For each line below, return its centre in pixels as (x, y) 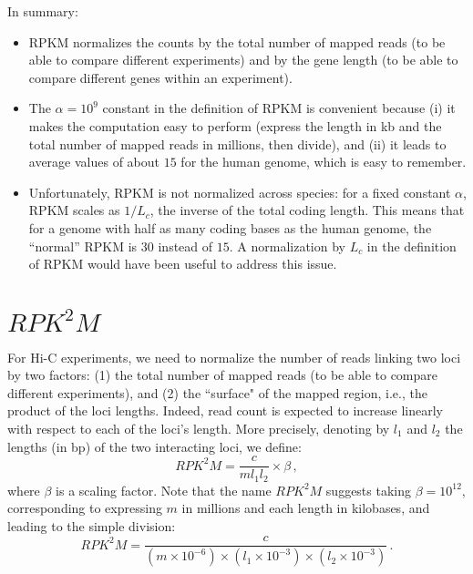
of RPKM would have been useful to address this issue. (183, 264)
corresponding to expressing (85, 508)
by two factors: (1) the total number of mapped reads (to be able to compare (223, 375)
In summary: (43, 11)
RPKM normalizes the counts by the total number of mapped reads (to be (237, 41)
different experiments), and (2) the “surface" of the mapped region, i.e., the (217, 392)
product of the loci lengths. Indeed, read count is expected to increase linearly (225, 410)
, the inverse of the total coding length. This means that (307, 210)
